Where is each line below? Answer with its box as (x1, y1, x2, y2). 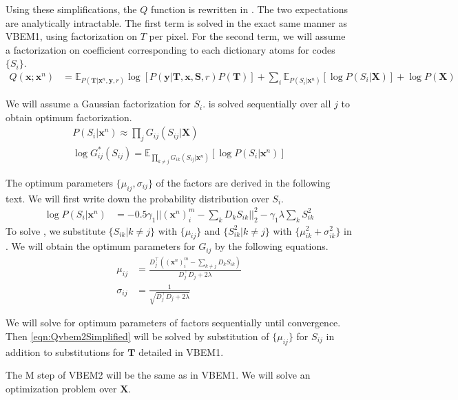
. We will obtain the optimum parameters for (6, 239, 196, 253)
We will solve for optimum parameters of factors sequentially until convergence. (6, 315, 341, 330)
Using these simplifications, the (6, 2, 137, 16)
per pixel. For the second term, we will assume (149, 29, 346, 43)
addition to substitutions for (6, 344, 125, 359)
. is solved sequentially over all (202, 96, 331, 111)
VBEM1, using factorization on (6, 29, 138, 43)
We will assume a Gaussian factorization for (6, 96, 191, 111)
